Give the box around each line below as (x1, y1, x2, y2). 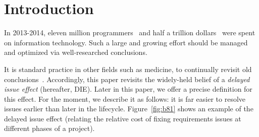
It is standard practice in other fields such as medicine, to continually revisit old (4, 63, 252, 74)
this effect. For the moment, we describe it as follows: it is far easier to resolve (4, 93, 246, 104)
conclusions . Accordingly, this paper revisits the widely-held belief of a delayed (4, 74, 250, 84)
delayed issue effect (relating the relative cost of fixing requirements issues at (4, 113, 241, 123)
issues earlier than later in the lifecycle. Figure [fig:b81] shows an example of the (4, 103, 253, 114)
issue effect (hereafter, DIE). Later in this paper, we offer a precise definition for (4, 84, 252, 94)
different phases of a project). (4, 123, 95, 133)
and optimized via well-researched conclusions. (4, 47, 147, 57)
